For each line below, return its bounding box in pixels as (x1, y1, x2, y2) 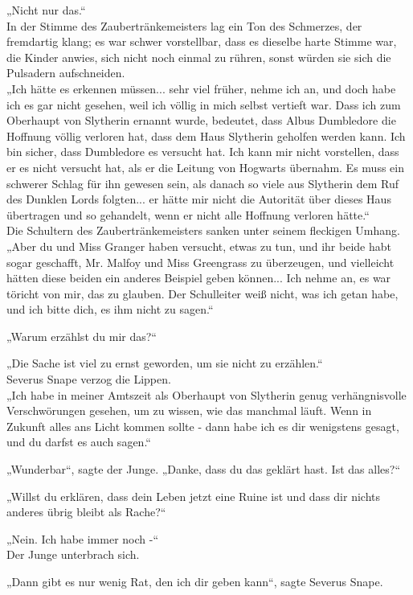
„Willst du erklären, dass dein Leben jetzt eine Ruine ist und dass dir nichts (6, 487, 380, 504)
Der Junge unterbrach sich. (6, 546, 140, 563)
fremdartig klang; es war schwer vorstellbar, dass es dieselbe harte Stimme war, (6, 33, 397, 50)
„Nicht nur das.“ (6, 2, 86, 18)
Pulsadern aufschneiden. (6, 64, 125, 81)
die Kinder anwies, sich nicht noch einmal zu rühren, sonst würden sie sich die (6, 48, 391, 65)
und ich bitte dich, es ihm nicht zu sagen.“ (6, 301, 214, 318)
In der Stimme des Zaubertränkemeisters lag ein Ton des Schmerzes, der (6, 17, 362, 34)
